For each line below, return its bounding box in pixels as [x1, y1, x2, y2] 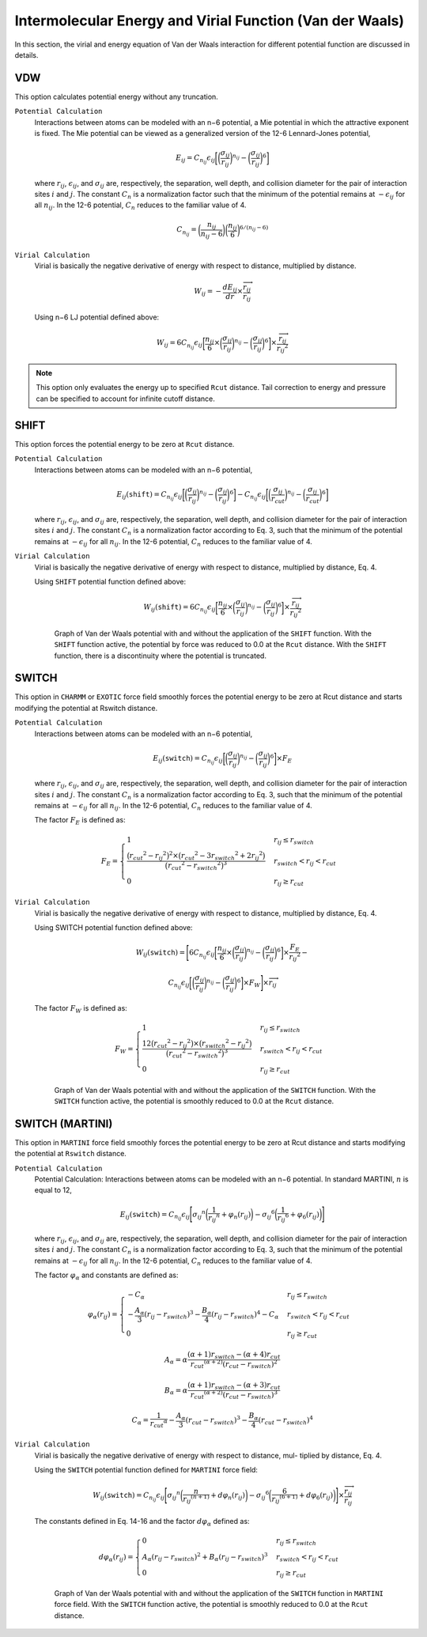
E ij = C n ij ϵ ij [175, 153, 216, 165]
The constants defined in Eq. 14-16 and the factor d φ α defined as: [34, 1517, 250, 1528]
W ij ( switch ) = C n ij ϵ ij [92, 1491, 165, 1503]
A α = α [164, 1355, 188, 1366]
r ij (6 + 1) [271, 1493, 298, 1506]
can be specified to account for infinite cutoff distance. [36, 394, 215, 403]
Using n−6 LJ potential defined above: [34, 312, 160, 322]
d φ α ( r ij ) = [98, 1552, 134, 1563]
